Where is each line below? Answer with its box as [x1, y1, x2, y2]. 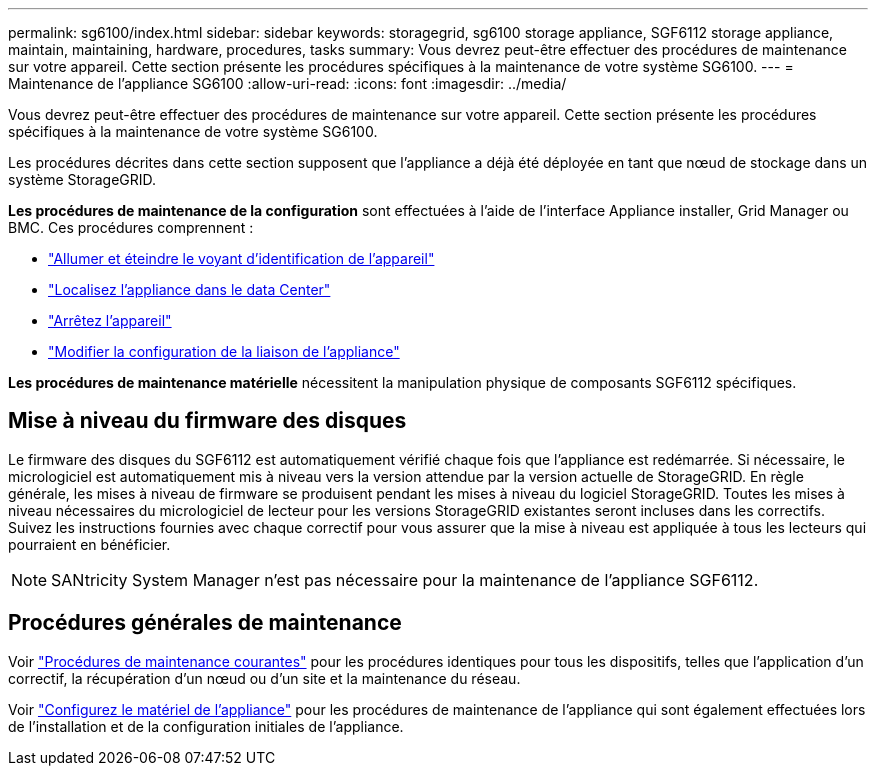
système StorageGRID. [8, 171, 157, 188]
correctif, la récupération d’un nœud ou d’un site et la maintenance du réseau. [8, 669, 521, 687]
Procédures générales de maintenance [8, 610, 402, 636]
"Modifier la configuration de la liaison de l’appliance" [48, 343, 400, 360]
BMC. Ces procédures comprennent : [8, 219, 254, 236]
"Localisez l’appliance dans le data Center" [48, 281, 331, 298]
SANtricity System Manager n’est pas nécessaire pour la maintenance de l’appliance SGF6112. [51, 569, 759, 590]
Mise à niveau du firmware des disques [8, 408, 407, 434]
